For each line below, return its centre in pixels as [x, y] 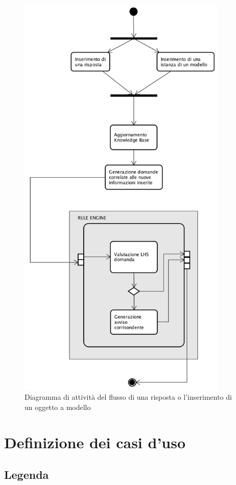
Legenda [27, 475]
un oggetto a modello [58, 407]
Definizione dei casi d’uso [95, 442]
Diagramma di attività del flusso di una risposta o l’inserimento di [128, 397]
